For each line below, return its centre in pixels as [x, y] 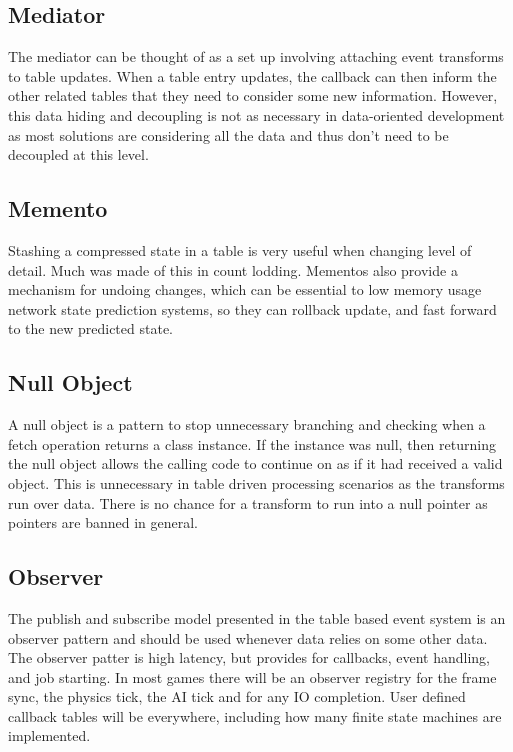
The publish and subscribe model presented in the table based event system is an [257, 617]
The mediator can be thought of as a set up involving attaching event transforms [256, 56]
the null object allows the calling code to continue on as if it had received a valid [255, 463]
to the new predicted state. [90, 328]
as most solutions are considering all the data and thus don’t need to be [228, 134]
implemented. [49, 735]
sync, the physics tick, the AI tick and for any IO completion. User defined [237, 696]
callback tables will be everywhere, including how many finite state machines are [255, 715]
